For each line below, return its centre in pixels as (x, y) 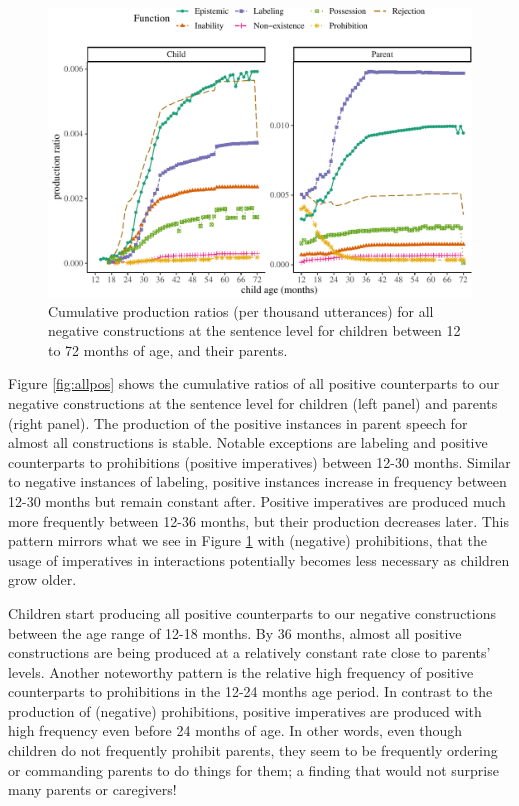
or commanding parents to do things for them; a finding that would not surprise (253, 769)
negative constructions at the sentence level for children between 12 (254, 330)
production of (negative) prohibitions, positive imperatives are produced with (245, 710)
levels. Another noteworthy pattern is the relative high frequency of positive (241, 671)
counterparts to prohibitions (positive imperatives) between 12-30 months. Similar (259, 461)
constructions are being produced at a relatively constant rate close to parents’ (249, 652)
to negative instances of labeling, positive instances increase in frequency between (257, 481)
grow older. (42, 579)
